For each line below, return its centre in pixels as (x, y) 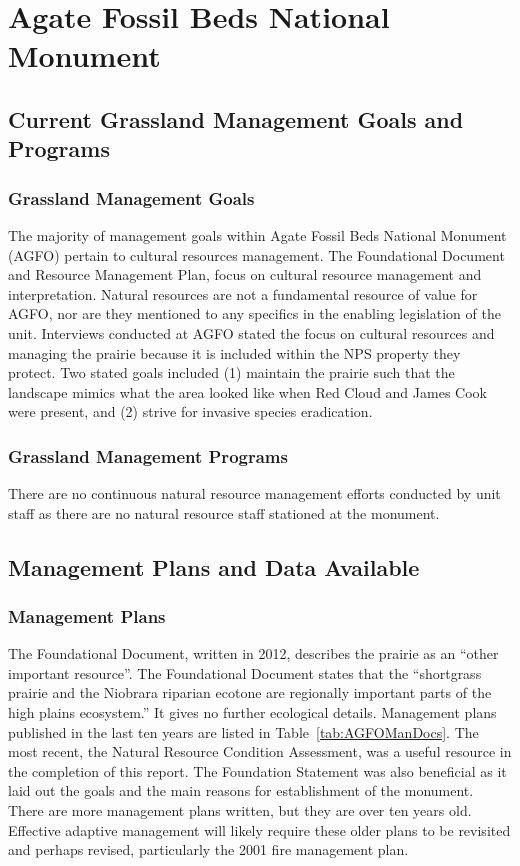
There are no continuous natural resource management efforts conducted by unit (254, 493)
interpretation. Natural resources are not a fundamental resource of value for (243, 293)
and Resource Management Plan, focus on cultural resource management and (245, 274)
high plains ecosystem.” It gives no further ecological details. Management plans (252, 712)
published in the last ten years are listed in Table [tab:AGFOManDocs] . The (243, 731)
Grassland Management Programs (148, 455)
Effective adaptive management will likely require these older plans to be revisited (259, 829)
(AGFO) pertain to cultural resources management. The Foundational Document (256, 254)
